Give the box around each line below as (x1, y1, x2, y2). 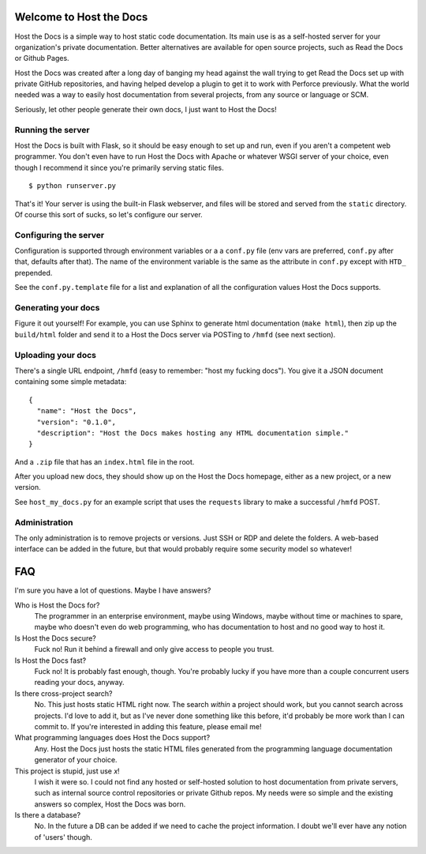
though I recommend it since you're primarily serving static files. (14, 163, 224, 172)
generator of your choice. (34, 755, 118, 765)
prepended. (14, 268, 53, 277)
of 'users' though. (34, 832, 92, 841)
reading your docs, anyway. (34, 678, 125, 687)
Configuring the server (14, 229, 105, 240)
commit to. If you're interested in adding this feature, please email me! (34, 721, 262, 731)
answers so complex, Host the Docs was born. (34, 799, 186, 809)
